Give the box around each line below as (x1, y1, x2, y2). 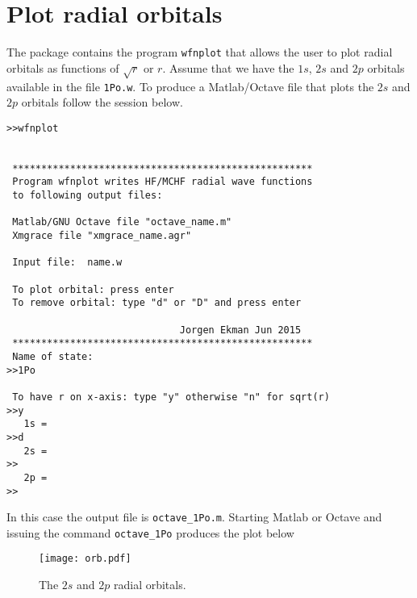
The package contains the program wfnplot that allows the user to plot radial (6, 44, 393, 61)
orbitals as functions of (6, 59, 119, 76)
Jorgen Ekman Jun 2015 (179, 324, 302, 336)
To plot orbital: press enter (12, 283, 174, 295)
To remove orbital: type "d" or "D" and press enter (12, 297, 302, 309)
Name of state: (12, 350, 94, 362)
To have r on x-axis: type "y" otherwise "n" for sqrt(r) (12, 391, 330, 403)
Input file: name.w (12, 257, 123, 269)
